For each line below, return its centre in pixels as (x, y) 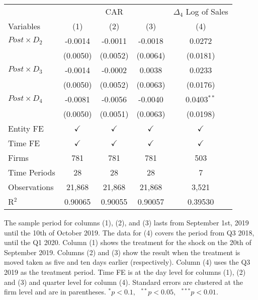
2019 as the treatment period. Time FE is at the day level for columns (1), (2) (125, 272)
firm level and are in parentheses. (55, 292)
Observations (31, 187)
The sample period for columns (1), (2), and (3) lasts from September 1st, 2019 (126, 222)
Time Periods (32, 172)
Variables (24, 26)
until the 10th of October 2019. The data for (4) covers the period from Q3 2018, (129, 232)
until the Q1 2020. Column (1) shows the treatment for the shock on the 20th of (128, 242)
